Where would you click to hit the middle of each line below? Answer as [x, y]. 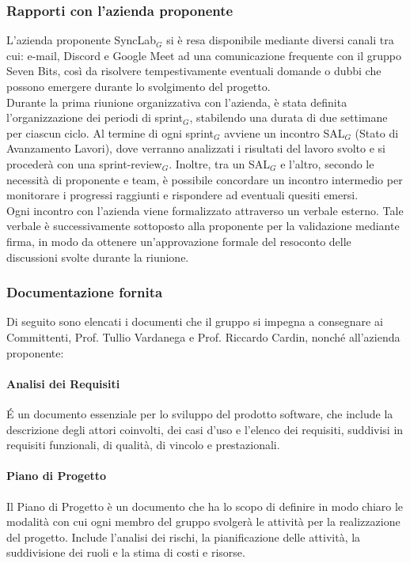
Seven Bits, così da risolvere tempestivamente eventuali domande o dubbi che [194, 71]
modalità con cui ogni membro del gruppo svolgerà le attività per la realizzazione [203, 521]
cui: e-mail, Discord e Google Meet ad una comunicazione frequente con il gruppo [204, 55]
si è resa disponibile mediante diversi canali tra [280, 40]
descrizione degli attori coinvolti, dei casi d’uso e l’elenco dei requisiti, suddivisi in [205, 429]
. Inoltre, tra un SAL [219, 163]
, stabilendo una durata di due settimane [289, 117]
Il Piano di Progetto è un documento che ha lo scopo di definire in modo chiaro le [205, 506]
